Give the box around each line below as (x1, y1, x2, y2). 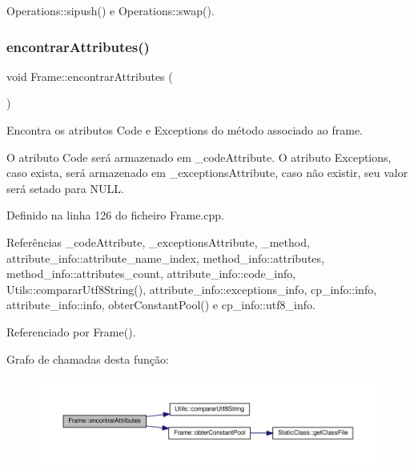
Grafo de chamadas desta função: (6, 350, 169, 367)
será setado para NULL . (6, 179, 124, 196)
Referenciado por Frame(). (6, 323, 136, 340)
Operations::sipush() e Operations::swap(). (6, 2, 215, 18)
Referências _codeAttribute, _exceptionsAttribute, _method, (6, 233, 310, 250)
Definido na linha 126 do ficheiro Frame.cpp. (6, 207, 224, 223)
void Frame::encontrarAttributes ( (6, 67, 173, 84)
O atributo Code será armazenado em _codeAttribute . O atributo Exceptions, (6, 148, 392, 165)
